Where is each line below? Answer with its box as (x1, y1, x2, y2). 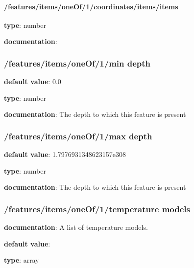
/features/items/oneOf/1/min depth (4, 57, 151, 69)
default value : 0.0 (4, 76, 61, 87)
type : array (4, 255, 39, 265)
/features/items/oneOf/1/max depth (4, 130, 152, 142)
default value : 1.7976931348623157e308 (4, 149, 126, 159)
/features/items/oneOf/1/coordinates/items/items (4, 1, 178, 11)
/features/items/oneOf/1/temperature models (4, 202, 190, 215)
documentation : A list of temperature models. (4, 222, 148, 232)
